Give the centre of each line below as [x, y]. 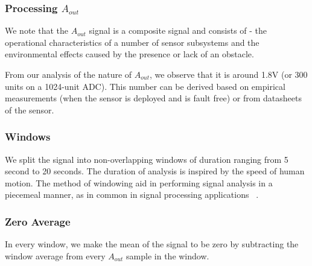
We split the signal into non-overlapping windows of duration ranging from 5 [147, 159]
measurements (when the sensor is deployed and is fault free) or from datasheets [153, 98]
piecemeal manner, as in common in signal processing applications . [132, 195]
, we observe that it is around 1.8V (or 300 [228, 74]
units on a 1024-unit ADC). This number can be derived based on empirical [145, 86]
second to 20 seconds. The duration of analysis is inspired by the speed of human [155, 171]
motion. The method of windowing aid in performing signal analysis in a [139, 182]
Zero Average [38, 221]
